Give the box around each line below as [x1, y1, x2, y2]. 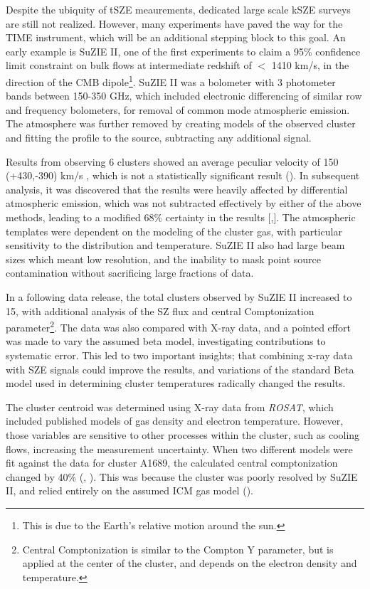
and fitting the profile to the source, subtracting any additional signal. [6, 130, 312, 144]
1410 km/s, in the [271, 58, 349, 73]
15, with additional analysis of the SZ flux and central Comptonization [6, 303, 314, 318]
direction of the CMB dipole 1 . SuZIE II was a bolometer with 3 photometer [6, 72, 336, 89]
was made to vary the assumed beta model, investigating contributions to [6, 334, 326, 349]
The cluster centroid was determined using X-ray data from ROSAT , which [6, 399, 334, 414]
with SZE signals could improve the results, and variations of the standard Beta [6, 361, 354, 376]
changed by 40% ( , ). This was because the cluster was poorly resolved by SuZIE [6, 469, 358, 484]
